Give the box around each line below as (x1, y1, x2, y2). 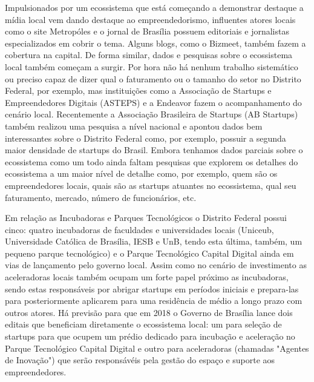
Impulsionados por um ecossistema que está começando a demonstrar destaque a (5, 1, 304, 13)
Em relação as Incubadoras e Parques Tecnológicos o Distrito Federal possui (5, 211, 287, 224)
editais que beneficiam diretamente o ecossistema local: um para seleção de (5, 318, 282, 331)
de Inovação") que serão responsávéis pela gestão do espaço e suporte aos (5, 354, 275, 366)
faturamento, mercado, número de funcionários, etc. (5, 191, 197, 203)
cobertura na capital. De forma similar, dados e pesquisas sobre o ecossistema (5, 48, 293, 61)
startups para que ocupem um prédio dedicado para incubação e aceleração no (5, 330, 295, 343)
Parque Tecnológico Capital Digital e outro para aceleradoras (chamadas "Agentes (5, 341, 309, 354)
